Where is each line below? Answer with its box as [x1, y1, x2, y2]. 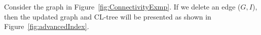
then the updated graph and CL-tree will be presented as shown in [4, 11, 211, 21]
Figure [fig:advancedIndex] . [4, 21, 89, 31]
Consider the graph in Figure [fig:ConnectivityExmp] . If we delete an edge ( [4, 1, 241, 11]
